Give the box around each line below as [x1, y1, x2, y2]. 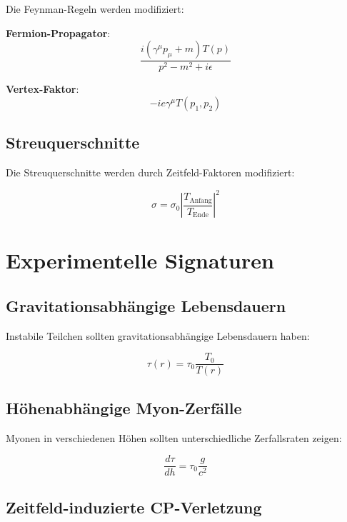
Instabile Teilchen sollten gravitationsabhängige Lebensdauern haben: [6, 328, 310, 343]
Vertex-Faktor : [6, 81, 79, 96]
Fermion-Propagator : [6, 25, 111, 40]
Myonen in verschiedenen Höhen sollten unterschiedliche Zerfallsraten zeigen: [6, 430, 342, 445]
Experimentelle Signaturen [6, 246, 274, 275]
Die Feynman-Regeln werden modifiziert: [6, 1, 184, 16]
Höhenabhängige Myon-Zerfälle [6, 396, 242, 418]
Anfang [189, 196, 212, 204]
